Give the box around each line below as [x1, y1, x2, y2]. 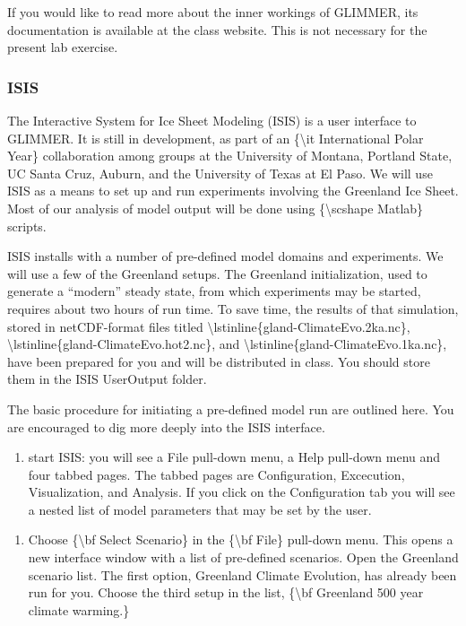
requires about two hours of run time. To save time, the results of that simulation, [7, 299, 459, 317]
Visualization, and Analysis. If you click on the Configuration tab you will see [28, 483, 455, 501]
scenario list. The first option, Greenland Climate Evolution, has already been [28, 565, 457, 584]
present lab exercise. [7, 38, 118, 57]
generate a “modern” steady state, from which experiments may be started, [7, 282, 421, 300]
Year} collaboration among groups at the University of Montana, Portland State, [7, 146, 453, 165]
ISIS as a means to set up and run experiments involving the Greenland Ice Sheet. [7, 181, 459, 200]
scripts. [7, 216, 47, 235]
